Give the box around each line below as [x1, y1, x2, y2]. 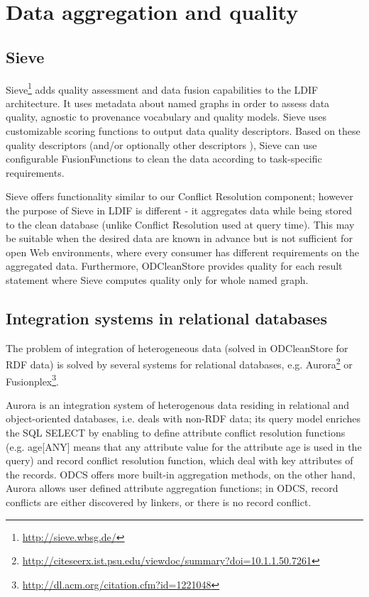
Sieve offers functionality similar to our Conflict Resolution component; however [6, 189, 353, 204]
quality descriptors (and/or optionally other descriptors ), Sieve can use [6, 137, 317, 152]
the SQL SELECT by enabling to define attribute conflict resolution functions [6, 425, 346, 440]
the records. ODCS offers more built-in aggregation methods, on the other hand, [6, 466, 356, 481]
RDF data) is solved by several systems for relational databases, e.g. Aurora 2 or [6, 355, 353, 371]
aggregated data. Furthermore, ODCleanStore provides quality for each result [6, 258, 343, 273]
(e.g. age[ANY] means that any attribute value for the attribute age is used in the [6, 439, 362, 454]
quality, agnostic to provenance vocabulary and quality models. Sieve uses [6, 109, 326, 124]
